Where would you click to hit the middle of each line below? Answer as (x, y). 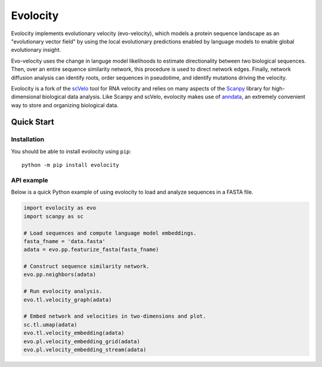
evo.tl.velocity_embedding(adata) (74, 333)
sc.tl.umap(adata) (50, 324)
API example (30, 180)
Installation (28, 139)
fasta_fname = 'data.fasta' (64, 241)
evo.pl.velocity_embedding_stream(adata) (85, 349)
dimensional (26, 97)
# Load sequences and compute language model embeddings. (110, 233)
